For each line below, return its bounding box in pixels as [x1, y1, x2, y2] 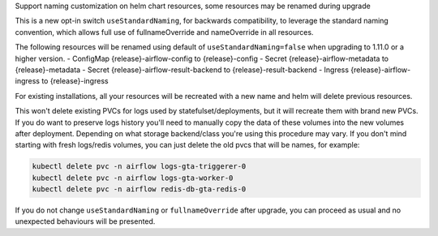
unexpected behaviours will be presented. [15, 217, 156, 226]
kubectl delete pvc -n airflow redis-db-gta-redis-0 [32, 185, 247, 194]
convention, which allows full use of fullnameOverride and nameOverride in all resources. [15, 27, 314, 36]
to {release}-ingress [41, 76, 109, 86]
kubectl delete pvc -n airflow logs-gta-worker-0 [32, 173, 234, 182]
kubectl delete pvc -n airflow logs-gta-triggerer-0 [32, 162, 247, 171]
